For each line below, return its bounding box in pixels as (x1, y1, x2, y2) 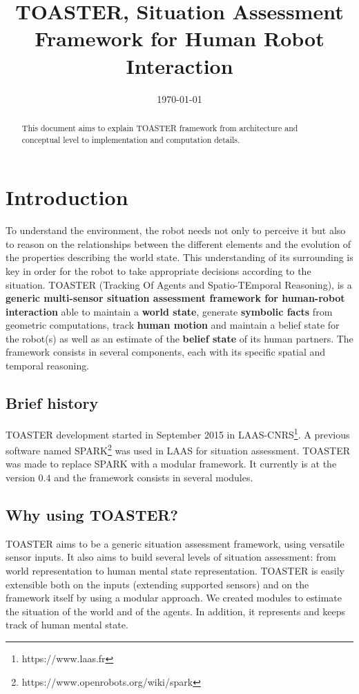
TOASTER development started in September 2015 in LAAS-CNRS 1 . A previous (6, 425, 350, 441)
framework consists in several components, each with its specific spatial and (6, 345, 326, 359)
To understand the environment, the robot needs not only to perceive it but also (6, 223, 346, 238)
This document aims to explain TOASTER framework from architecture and (21, 122, 298, 133)
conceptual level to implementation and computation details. (21, 133, 240, 145)
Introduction (6, 183, 128, 211)
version (6, 470, 35, 484)
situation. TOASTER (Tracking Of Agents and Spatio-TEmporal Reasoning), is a (6, 277, 352, 291)
